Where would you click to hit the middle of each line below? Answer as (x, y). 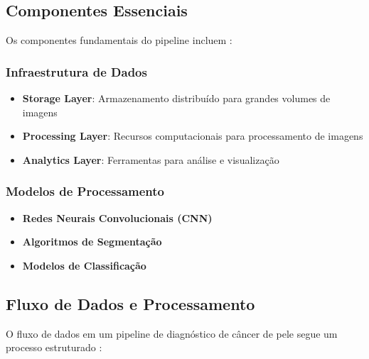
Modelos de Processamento (85, 191)
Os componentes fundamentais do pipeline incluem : (119, 40)
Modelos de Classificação (84, 265)
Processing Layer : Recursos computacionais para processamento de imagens (193, 136)
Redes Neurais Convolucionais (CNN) (117, 217)
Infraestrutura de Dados (76, 71)
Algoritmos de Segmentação (92, 242)
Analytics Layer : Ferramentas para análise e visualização (151, 159)
